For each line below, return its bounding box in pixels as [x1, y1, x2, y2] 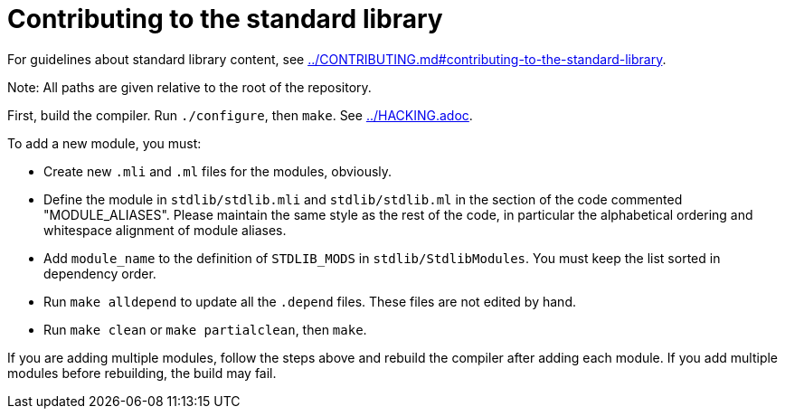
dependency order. [43, 265, 156, 281]
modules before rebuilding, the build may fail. [7, 364, 277, 381]
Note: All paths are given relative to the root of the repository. [7, 79, 372, 95]
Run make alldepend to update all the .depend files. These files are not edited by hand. [43, 293, 576, 309]
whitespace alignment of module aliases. [43, 222, 287, 238]
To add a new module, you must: [7, 135, 202, 151]
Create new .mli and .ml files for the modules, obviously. [43, 163, 392, 179]
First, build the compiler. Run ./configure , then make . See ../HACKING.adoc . [7, 107, 473, 123]
